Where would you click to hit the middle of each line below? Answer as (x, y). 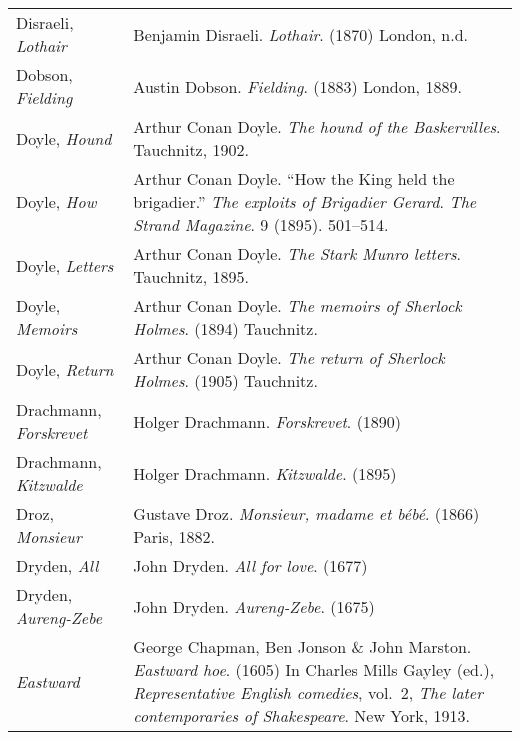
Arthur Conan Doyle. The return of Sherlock (289, 357)
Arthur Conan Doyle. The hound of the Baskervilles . (317, 126)
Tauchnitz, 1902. (191, 149)
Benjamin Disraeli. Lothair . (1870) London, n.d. (301, 34)
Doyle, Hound (64, 138)
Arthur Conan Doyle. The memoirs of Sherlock (297, 305)
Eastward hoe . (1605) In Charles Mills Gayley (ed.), (314, 669)
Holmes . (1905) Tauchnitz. (225, 380)
